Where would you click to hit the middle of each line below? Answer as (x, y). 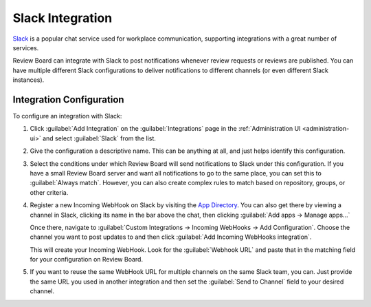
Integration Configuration (68, 99)
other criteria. (49, 192)
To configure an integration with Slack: (67, 116)
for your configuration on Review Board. (87, 260)
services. (26, 47)
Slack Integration (63, 18)
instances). (29, 80)
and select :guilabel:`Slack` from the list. (99, 138)
